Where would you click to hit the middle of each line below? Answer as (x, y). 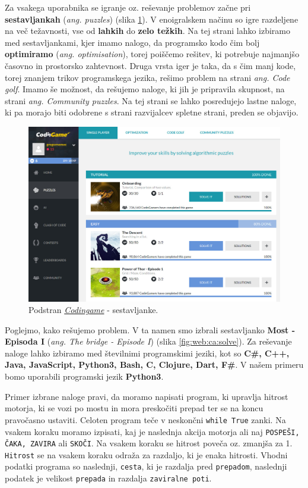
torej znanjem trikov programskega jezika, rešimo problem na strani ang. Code (147, 77)
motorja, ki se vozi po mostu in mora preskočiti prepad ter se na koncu (134, 408)
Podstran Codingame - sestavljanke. (93, 310)
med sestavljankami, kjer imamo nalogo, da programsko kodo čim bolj (132, 42)
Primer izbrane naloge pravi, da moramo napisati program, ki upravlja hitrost (147, 396)
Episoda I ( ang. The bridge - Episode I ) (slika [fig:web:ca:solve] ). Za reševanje (148, 341)
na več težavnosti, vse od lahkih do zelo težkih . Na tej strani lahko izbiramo (148, 31)
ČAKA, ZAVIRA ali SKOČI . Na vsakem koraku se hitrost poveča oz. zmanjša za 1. (149, 443)
